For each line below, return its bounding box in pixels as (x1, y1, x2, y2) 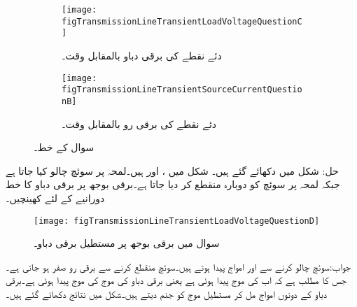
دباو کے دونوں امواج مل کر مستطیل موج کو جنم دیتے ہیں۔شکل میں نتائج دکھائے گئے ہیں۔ (6, 286, 328, 301)
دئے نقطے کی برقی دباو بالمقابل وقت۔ (62, 48, 222, 62)
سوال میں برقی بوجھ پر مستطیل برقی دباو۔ (34, 236, 220, 250)
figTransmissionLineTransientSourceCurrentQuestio (62, 85, 302, 95)
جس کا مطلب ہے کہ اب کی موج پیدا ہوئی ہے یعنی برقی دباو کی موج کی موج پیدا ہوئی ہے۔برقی (6, 273, 347, 287)
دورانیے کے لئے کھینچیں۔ (6, 190, 105, 205)
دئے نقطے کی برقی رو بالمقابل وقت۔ (62, 116, 217, 131)
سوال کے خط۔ (34, 140, 94, 155)
